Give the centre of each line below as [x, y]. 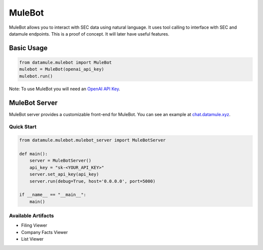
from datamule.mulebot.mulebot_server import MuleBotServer [93, 140]
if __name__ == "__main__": [53, 195]
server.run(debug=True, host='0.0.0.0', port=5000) [93, 181]
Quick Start [23, 127]
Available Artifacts [31, 216]
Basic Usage [28, 48]
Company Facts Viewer [45, 232]
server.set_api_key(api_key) [64, 174]
